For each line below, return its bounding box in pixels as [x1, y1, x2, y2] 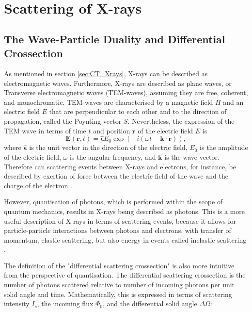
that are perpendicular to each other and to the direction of [49, 106, 227, 116]
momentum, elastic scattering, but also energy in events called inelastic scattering [4, 234, 247, 245]
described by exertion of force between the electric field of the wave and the [4, 171, 228, 181]
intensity [4, 298, 30, 309]
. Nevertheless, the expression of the [127, 115, 235, 126]
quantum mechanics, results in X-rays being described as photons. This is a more [4, 206, 245, 216]
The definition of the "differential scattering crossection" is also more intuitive [4, 260, 235, 270]
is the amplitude [200, 142, 248, 152]
